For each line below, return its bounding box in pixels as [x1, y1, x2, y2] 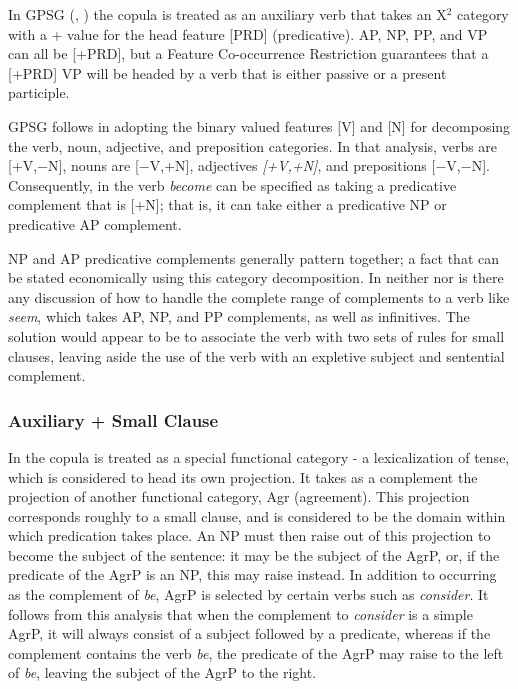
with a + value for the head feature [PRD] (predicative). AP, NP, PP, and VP [8, 23, 488, 44]
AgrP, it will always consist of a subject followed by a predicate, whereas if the [8, 623, 491, 644]
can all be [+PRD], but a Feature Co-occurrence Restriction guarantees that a [8, 43, 489, 64]
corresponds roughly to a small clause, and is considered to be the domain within [8, 505, 506, 526]
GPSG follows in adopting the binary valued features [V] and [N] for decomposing [8, 115, 511, 136]
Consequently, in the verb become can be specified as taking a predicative [8, 174, 457, 195]
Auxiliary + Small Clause [8, 407, 219, 432]
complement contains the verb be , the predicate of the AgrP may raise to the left [8, 642, 504, 663]
